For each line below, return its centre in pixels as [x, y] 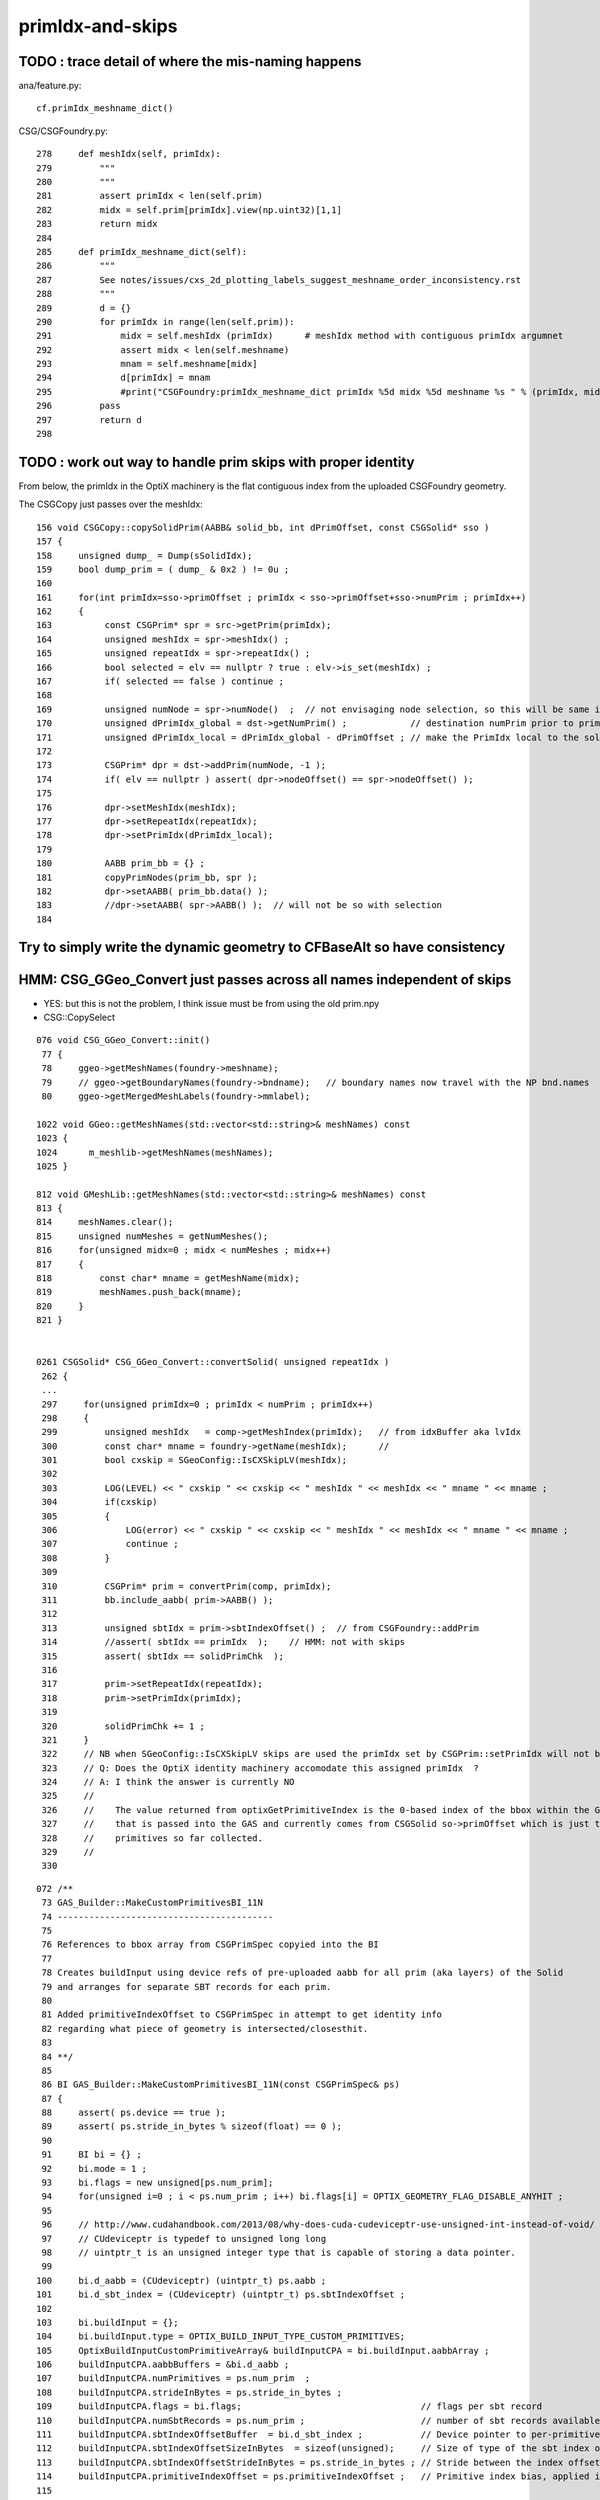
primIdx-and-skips [98, 26]
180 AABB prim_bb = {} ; [120, 863]
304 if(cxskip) [99, 1502]
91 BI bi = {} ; [91, 2154]
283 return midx [97, 224]
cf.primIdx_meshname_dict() [105, 108]
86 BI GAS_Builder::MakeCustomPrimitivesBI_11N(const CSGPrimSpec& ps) [220, 2084]
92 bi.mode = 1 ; [94, 2168]
